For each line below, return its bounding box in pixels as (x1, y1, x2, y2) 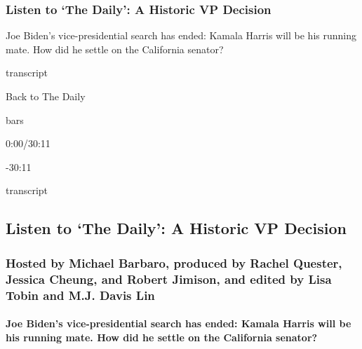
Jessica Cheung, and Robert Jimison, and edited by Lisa (6, 270, 332, 287)
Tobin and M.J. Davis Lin (6, 286, 155, 303)
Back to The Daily (6, 89, 86, 103)
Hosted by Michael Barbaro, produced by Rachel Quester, (6, 254, 342, 271)
